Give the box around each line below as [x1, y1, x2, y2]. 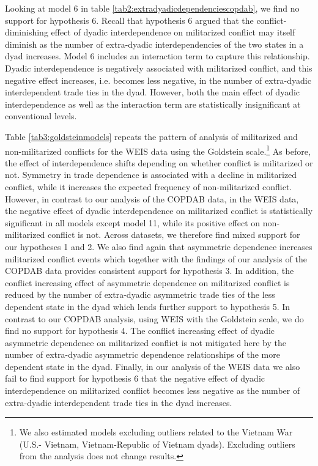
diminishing [5, 26, 48, 39]
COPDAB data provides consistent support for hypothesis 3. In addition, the [5, 264, 294, 277]
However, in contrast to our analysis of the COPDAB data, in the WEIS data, [5, 192, 299, 205]
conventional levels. [5, 109, 77, 122]
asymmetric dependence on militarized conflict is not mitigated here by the [5, 336, 286, 349]
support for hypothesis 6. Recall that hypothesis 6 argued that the [5, 13, 254, 26]
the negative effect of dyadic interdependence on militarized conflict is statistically [5, 204, 313, 217]
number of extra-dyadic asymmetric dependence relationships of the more [5, 348, 280, 361]
